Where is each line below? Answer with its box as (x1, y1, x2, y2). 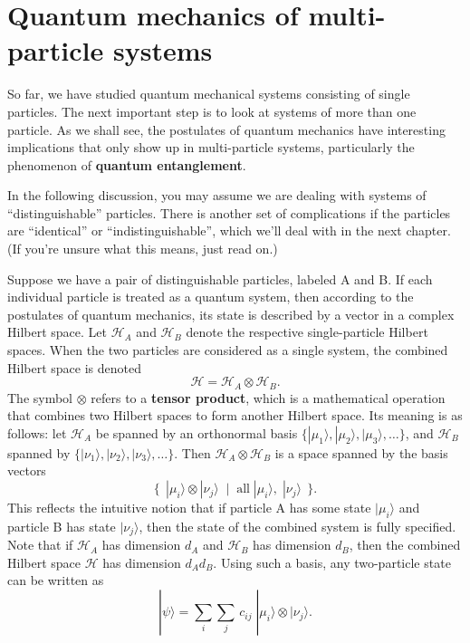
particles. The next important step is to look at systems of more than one (7, 101, 417, 120)
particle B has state (7, 516, 116, 535)
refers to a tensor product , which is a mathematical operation (91, 388, 446, 407)
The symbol (7, 388, 73, 407)
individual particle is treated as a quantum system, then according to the (7, 287, 414, 306)
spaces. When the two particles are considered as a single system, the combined (7, 341, 448, 360)
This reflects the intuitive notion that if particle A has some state (7, 498, 371, 517)
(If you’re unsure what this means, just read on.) (7, 239, 278, 258)
